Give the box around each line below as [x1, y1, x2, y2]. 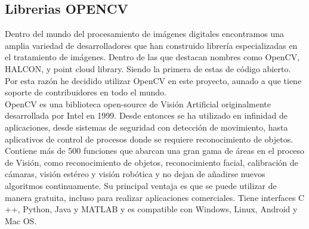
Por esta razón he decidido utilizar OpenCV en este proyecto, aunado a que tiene [5, 74, 302, 86]
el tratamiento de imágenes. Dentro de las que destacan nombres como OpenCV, [5, 51, 300, 63]
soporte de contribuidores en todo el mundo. [5, 86, 166, 98]
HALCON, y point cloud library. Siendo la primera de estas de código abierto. [5, 62, 291, 75]
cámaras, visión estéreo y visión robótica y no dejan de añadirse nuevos [5, 168, 265, 180]
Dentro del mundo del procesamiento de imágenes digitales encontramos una [5, 27, 285, 40]
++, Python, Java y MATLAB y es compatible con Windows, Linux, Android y [5, 203, 298, 215]
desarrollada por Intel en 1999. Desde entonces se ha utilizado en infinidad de [5, 109, 288, 122]
